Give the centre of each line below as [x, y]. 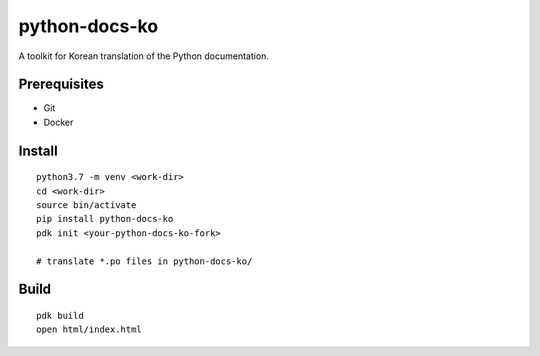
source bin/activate [86, 205]
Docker [58, 122]
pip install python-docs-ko [105, 219]
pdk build [60, 315]
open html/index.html [89, 329]
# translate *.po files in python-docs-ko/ [144, 261]
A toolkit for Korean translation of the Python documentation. [144, 56]
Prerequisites [61, 84]
